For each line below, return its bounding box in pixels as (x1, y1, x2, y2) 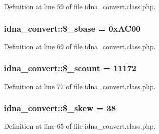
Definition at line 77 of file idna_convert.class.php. (4, 81, 156, 91)
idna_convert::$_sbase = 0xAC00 (4, 22, 141, 34)
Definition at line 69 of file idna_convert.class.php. (4, 41, 156, 51)
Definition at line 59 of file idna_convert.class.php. (4, 1, 156, 11)
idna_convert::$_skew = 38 (4, 102, 116, 114)
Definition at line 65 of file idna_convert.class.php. (4, 121, 156, 131)
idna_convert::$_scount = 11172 (4, 62, 137, 74)
